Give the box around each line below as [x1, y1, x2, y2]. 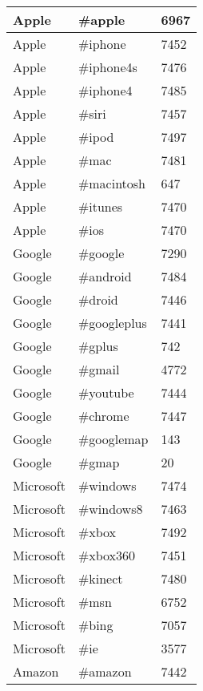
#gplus [78, 337, 118, 355]
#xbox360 [78, 546, 136, 564]
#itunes [78, 197, 123, 216]
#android [78, 267, 132, 285]
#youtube [78, 383, 134, 402]
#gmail [78, 360, 120, 378]
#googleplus [78, 313, 147, 332]
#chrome [78, 406, 129, 425]
